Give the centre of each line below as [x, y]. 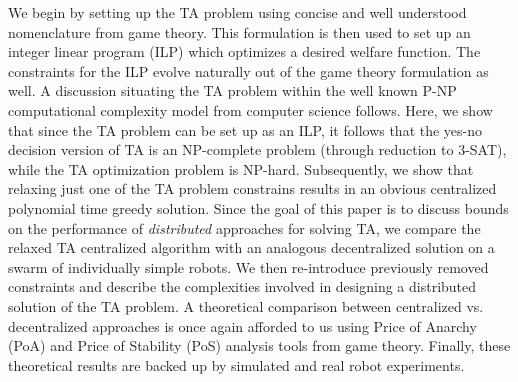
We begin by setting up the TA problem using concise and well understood [237, 12]
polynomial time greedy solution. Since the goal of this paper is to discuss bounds [258, 207]
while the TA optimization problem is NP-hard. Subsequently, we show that [241, 168]
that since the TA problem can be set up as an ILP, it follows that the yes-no [245, 129]
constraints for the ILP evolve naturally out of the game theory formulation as [248, 70]
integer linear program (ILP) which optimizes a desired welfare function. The [244, 51]
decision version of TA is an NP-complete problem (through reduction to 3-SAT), [257, 149]
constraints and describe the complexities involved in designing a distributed [242, 286]
